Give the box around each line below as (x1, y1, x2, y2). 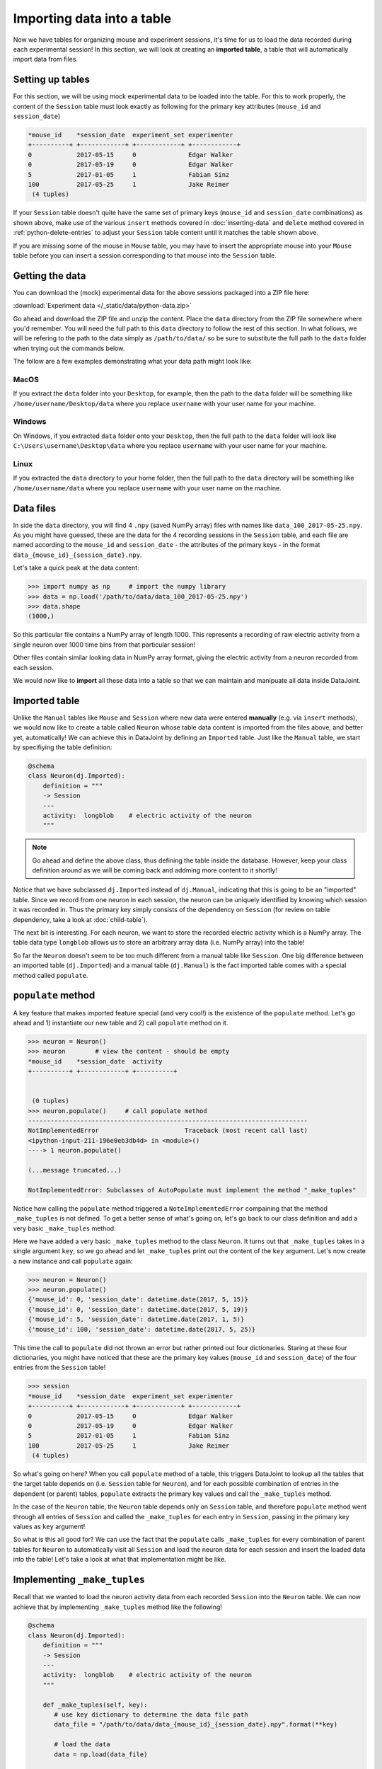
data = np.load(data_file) (54, 1750, 148, 1758)
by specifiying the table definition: (13, 743, 112, 751)
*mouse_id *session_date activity (28, 1057, 163, 1065)
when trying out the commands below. (13, 344, 125, 352)
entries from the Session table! (13, 1363, 106, 1372)
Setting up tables (13, 74, 90, 86)
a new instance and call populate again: (13, 1257, 134, 1265)
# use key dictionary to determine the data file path (54, 1711, 248, 1719)
